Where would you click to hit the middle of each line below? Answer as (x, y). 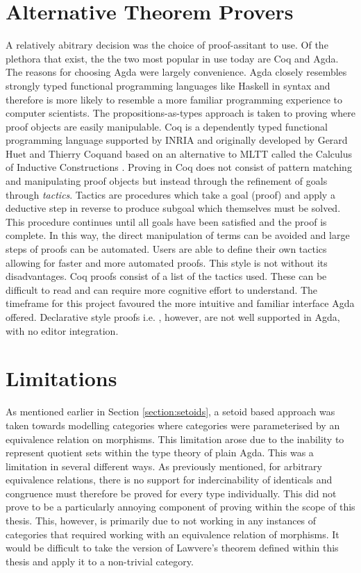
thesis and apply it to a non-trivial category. (100, 561)
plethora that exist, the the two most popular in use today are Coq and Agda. (172, 58)
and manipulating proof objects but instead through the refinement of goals (167, 181)
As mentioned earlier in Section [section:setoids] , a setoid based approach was (170, 412)
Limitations (61, 378)
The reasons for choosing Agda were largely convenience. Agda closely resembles (176, 72)
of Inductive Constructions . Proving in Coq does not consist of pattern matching (179, 167)
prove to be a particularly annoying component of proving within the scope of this (180, 507)
